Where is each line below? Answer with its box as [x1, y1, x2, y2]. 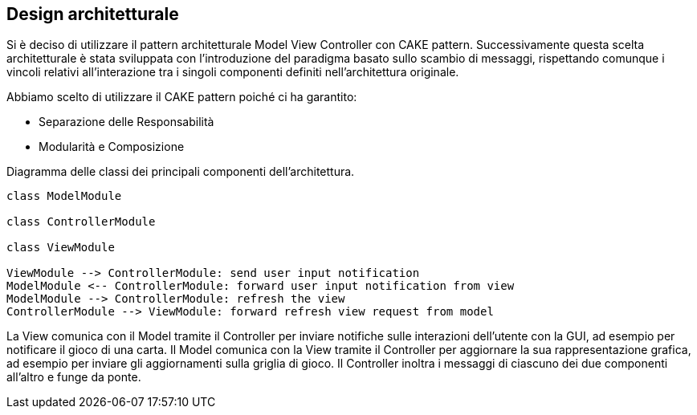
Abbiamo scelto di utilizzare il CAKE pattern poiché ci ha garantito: [6, 90, 357, 104]
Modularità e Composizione [39, 140, 185, 154]
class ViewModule [6, 241, 115, 254]
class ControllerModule [6, 215, 156, 229]
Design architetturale [6, 4, 179, 24]
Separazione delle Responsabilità [39, 115, 214, 129]
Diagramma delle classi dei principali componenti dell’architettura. [6, 165, 355, 179]
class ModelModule [6, 189, 122, 203]
